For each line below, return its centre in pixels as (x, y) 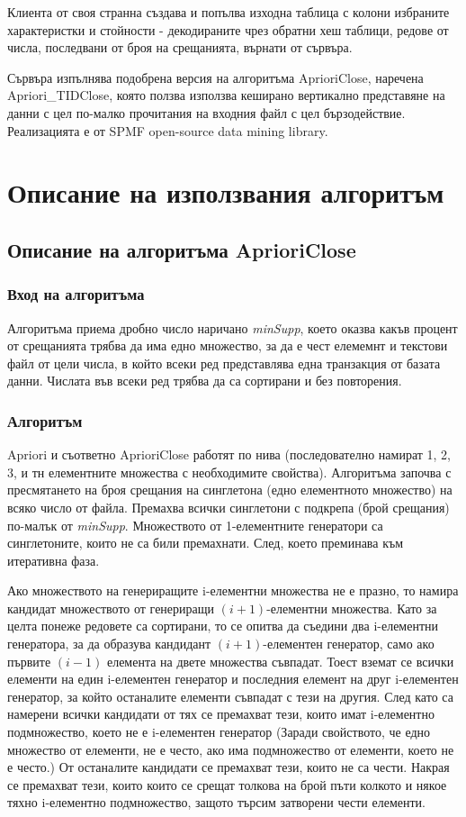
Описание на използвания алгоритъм (226, 192)
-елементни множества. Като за (352, 608)
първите (29, 661)
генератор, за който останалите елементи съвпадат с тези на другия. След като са (230, 696)
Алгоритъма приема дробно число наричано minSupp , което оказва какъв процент (233, 327)
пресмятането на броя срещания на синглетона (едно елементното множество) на (230, 490)
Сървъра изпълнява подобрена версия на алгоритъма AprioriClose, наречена (215, 77)
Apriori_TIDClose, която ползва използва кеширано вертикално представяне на (226, 95)
